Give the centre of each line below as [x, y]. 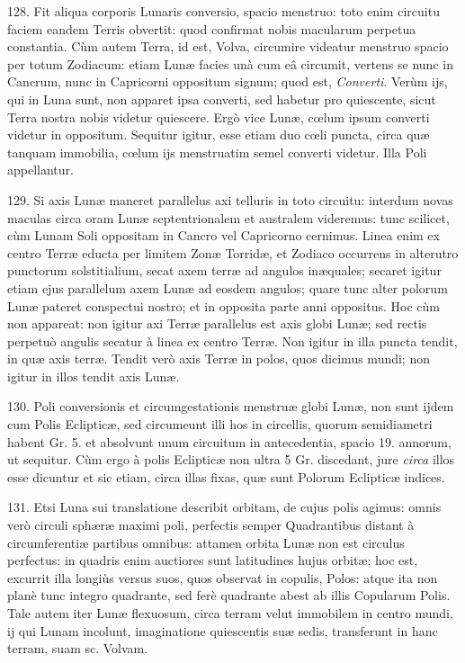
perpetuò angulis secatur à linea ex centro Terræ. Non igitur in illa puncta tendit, [232, 340]
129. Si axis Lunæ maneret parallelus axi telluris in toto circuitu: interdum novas [230, 199]
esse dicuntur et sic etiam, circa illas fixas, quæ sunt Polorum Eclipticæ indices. [226, 476]
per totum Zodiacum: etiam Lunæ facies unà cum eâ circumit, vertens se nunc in [230, 63]
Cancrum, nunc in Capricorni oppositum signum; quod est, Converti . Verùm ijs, [228, 81]
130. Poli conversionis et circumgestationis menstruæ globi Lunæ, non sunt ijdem [231, 406]
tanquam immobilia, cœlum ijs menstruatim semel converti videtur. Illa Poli [217, 152]
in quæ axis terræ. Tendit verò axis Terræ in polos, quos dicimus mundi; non [219, 358]
